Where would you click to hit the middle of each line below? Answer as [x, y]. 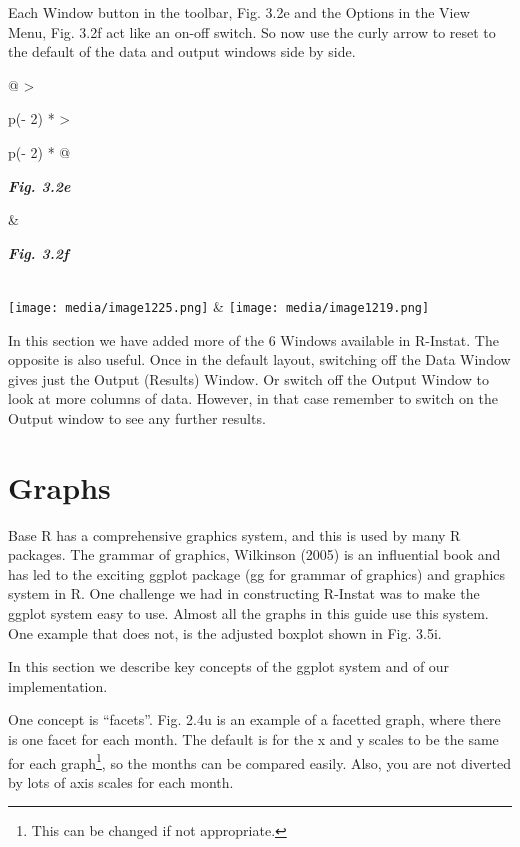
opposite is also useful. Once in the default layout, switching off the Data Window [259, 359]
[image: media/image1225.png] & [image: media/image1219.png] [219, 305]
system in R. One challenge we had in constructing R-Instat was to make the [244, 593]
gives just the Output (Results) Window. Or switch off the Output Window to [248, 378]
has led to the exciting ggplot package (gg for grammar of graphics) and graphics [257, 573]
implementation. [58, 685]
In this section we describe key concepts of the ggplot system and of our [229, 666]
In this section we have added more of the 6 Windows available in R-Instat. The [253, 339]
